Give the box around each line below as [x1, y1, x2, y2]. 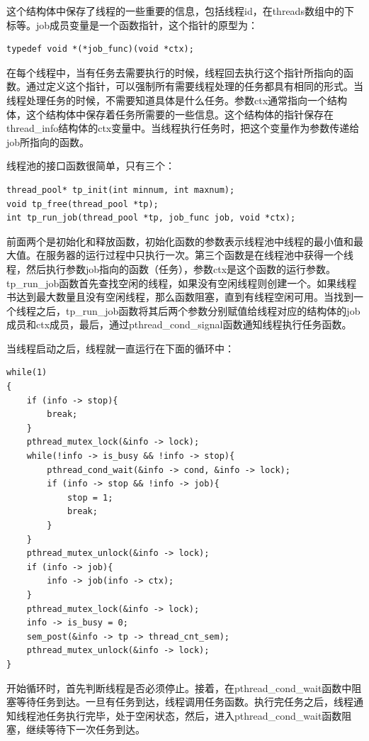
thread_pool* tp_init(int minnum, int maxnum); [6, 184, 235, 195]
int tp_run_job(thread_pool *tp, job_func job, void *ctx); [6, 213, 296, 223]
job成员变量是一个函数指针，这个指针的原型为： [35, 17, 259, 32]
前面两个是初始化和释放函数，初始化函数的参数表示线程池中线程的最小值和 [6, 233, 353, 248]
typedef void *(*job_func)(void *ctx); [6, 44, 194, 55]
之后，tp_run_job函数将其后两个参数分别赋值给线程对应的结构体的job [35, 303, 361, 318]
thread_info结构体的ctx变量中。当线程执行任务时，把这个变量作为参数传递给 [6, 121, 360, 135]
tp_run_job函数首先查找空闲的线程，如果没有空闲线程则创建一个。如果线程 [6, 275, 357, 290]
